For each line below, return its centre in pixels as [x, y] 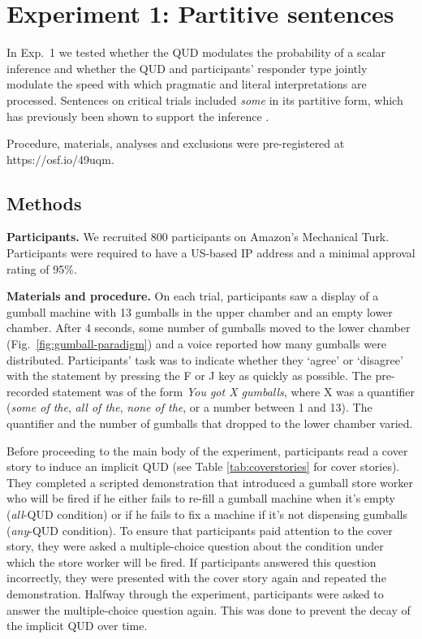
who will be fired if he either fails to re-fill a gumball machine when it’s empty [201, 498]
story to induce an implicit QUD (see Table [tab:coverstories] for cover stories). [203, 466]
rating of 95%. [42, 268]
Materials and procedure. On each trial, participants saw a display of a [193, 296]
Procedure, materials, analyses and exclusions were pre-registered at [176, 143]
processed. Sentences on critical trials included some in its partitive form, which [205, 99]
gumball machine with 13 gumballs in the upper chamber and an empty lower [200, 311]
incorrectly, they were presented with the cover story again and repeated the [196, 578]
